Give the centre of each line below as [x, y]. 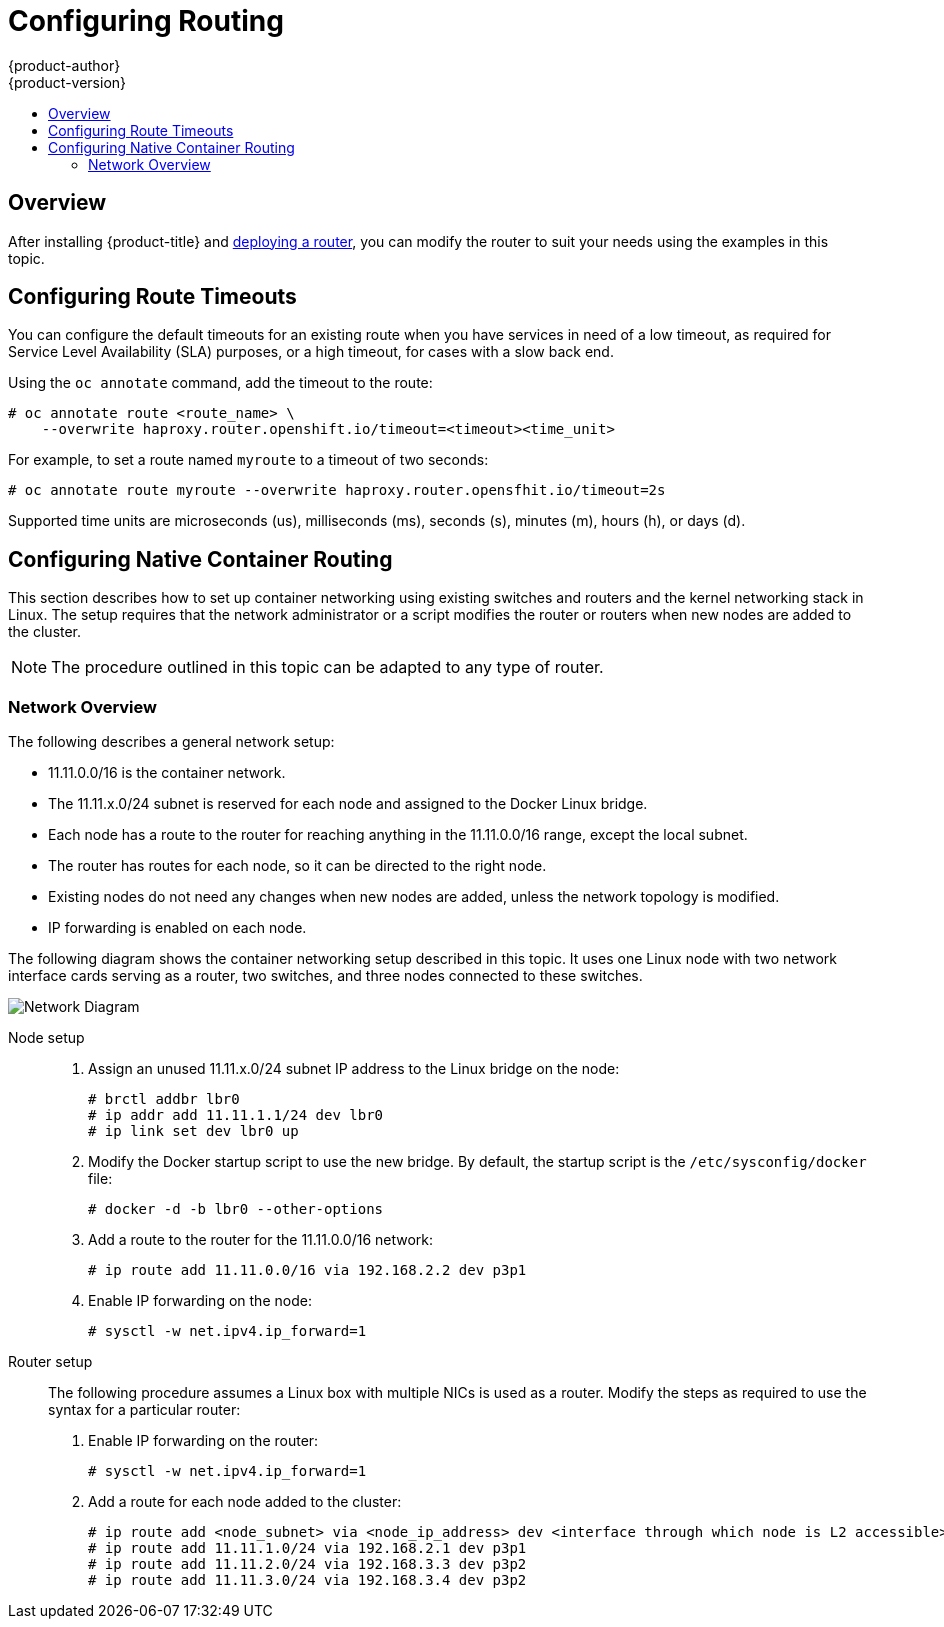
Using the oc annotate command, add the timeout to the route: [220, 383]
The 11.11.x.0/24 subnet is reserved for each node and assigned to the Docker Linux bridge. [348, 804]
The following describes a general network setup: [171, 742]
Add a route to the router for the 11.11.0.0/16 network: [261, 1240]
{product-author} [64, 65]
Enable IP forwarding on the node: [200, 1301]
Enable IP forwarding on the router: [203, 1441]
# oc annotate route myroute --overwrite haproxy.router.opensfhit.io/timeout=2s [337, 490]
